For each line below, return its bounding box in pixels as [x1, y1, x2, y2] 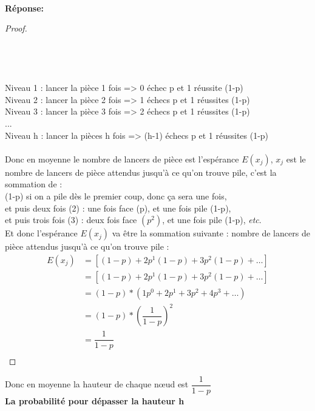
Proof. [5, 22, 27, 35]
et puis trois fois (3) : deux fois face [5, 213, 137, 226]
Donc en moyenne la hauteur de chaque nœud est [5, 378, 189, 390]
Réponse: [5, 1, 44, 14]
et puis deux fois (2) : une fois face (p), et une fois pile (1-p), [5, 201, 231, 214]
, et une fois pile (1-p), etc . [162, 213, 262, 226]
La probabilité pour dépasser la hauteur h [5, 395, 185, 407]
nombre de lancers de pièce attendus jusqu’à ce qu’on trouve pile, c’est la [5, 165, 277, 178]
